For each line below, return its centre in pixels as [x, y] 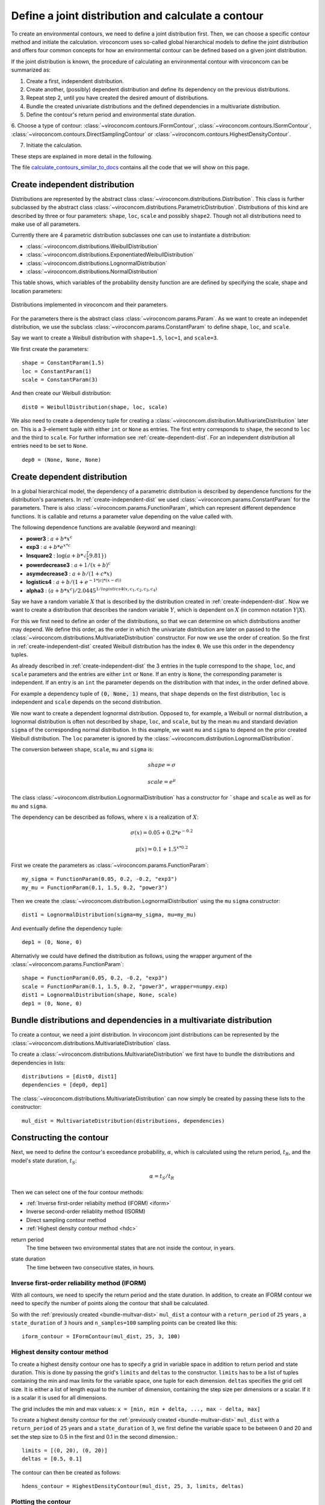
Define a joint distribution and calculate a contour [138, 16]
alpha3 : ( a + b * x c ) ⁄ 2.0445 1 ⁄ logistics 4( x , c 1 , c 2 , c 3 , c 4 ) [92, 590]
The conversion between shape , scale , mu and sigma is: [82, 749]
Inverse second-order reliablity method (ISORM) [86, 1212]
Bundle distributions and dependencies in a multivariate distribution [141, 1020]
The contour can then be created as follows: [66, 1472]
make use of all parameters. [46, 224]
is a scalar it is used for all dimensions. [59, 1398]
